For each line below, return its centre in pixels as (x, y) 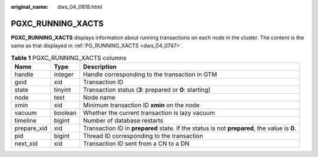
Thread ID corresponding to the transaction (143, 136)
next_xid (26, 144)
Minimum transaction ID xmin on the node (141, 105)
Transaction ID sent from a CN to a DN (136, 144)
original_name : (30, 7)
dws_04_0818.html (80, 7)
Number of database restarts (123, 121)
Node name (100, 98)
